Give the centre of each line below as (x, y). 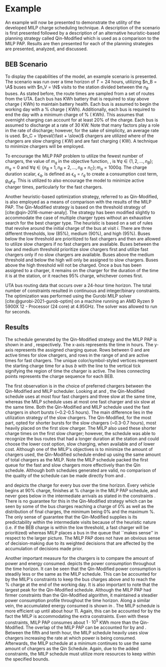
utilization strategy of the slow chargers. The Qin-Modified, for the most (78, 417)
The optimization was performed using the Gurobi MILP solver (68, 296)
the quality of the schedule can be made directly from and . (65, 475)
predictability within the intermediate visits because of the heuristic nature (81, 522)
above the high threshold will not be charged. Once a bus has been (73, 265)
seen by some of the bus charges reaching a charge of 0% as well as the (80, 506)
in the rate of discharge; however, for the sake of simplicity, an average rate (82, 130)
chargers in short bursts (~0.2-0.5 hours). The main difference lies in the (79, 412)
